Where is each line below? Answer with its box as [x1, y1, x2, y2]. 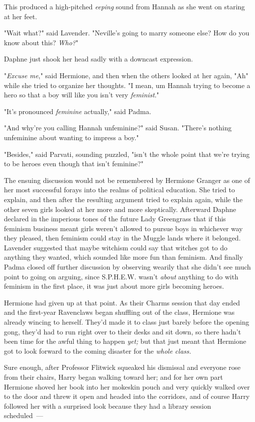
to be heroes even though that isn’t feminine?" [4, 158, 143, 169]
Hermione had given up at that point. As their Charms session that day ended [4, 297, 240, 307]
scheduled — [4, 410, 43, 421]
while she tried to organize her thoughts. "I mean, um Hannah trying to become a [4, 80, 251, 90]
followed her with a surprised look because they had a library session [4, 400, 211, 411]
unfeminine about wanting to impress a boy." [4, 132, 139, 142]
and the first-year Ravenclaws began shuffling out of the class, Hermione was [4, 307, 235, 317]
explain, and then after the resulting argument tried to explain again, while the [4, 194, 243, 204]
